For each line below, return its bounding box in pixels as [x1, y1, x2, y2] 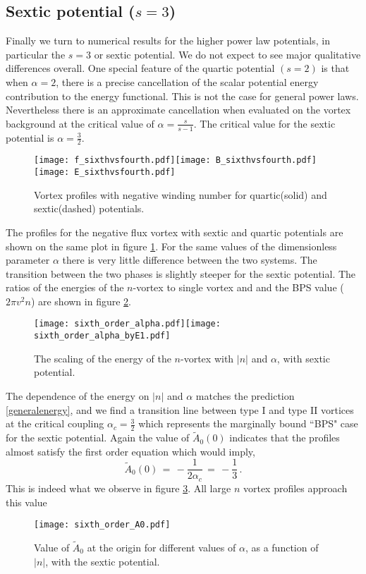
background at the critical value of [6, 116, 154, 130]
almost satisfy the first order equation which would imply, [6, 444, 255, 458]
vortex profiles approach [243, 480, 348, 495]
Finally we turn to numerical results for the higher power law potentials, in [6, 33, 330, 48]
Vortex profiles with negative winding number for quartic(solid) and [34, 187, 327, 202]
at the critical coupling [6, 416, 104, 431]
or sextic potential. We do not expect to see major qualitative [94, 47, 361, 61]
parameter [6, 252, 50, 267]
